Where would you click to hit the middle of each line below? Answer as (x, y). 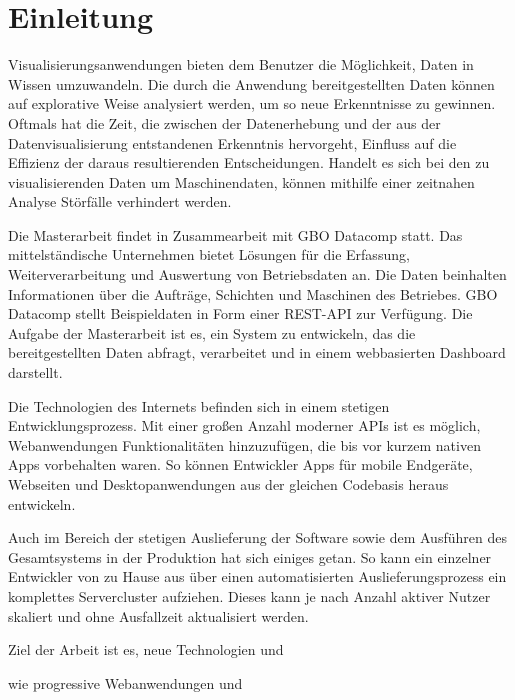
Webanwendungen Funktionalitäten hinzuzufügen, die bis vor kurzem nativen (244, 444)
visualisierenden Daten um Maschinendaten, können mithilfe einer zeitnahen (241, 181)
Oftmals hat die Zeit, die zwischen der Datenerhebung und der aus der (224, 122)
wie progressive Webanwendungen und (125, 682)
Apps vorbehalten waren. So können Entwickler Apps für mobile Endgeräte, (240, 464)
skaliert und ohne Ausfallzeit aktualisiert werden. (158, 615)
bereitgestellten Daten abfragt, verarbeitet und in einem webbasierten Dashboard (257, 352)
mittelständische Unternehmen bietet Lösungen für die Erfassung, (209, 254)
